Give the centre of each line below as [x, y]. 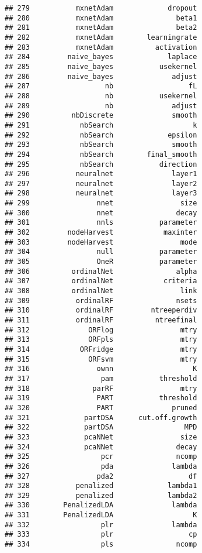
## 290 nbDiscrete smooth [101, 116]
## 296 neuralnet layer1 [101, 174]
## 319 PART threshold [101, 398]
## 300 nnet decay [101, 213]
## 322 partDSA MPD [101, 427]
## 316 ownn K [101, 369]
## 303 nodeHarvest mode [101, 242]
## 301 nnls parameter [101, 223]
